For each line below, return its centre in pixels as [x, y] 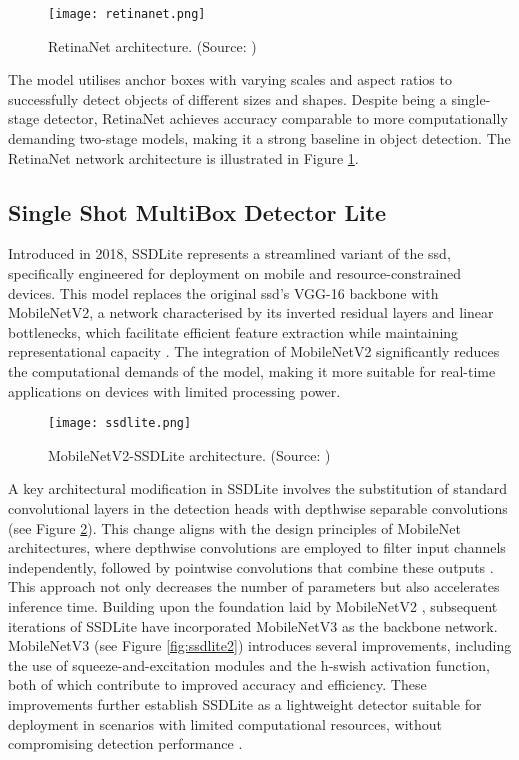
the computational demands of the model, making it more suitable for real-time [252, 370]
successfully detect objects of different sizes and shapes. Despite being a [227, 98]
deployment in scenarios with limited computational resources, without [225, 723]
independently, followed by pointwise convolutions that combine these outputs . [251, 566]
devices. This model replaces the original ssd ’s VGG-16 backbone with [223, 292]
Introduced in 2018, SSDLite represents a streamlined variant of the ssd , [229, 253]
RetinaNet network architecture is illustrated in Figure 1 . [183, 157]
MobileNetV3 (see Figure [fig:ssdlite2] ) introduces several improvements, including [260, 645]
